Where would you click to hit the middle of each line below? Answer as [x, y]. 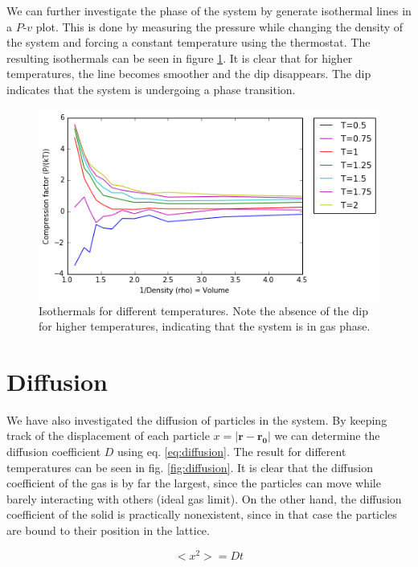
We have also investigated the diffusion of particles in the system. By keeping [197, 419]
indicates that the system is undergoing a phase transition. [151, 89]
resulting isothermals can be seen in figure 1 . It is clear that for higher [180, 58]
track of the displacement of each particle [108, 436]
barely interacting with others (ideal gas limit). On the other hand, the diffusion [204, 498]
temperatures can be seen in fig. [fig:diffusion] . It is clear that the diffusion [190, 467]
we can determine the [327, 436]
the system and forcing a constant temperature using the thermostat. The [189, 42]
